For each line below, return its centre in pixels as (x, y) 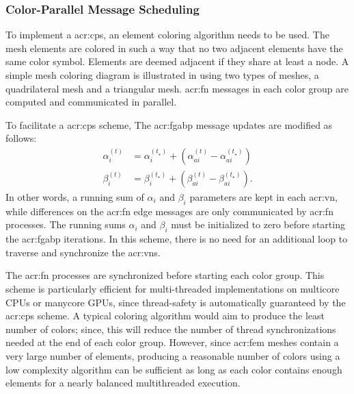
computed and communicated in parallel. (91, 102)
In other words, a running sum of (75, 197)
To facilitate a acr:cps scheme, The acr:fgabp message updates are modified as (169, 124)
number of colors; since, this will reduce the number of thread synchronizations (171, 329)
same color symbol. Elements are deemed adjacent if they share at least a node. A (177, 61)
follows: (21, 138)
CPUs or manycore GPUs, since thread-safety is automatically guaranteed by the (176, 302)
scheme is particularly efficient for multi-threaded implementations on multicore (173, 288)
